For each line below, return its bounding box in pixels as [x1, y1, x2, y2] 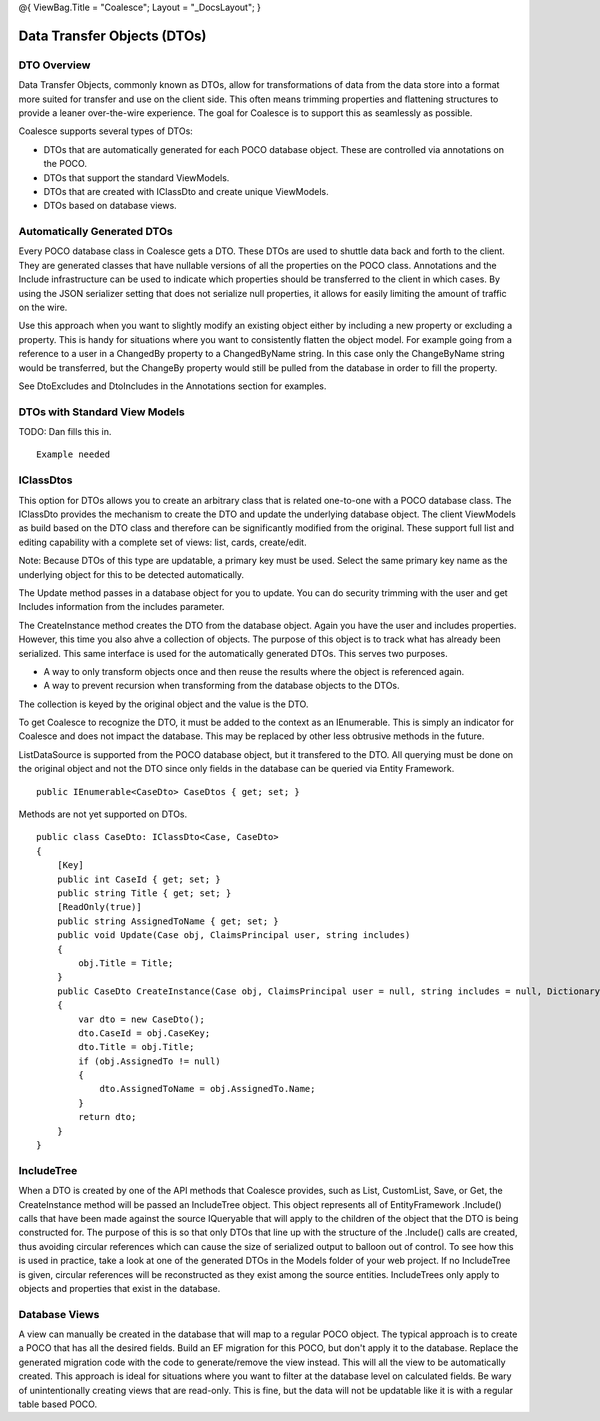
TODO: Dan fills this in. [18, 426, 112, 438]
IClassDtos [18, 473, 73, 487]
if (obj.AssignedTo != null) [78, 1055, 222, 1067]
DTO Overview [18, 58, 91, 72]
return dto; [78, 1111, 137, 1123]
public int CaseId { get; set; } [56, 873, 222, 885]
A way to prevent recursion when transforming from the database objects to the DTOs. [43, 680, 400, 692]
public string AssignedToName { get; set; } [56, 915, 279, 927]
